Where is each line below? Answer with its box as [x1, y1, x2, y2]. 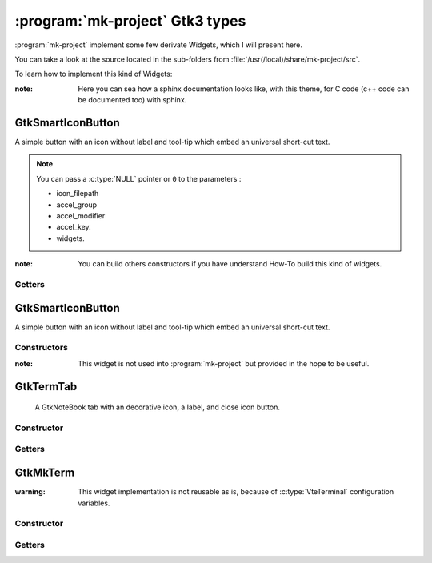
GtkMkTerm [14, 466, 75, 480]
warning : [14, 487, 46, 497]
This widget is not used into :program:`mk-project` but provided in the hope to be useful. [78, 358, 370, 368]
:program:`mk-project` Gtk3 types [14, 12, 246, 30]
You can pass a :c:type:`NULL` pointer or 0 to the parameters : [36, 174, 242, 183]
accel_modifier [56, 210, 106, 220]
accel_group [56, 200, 98, 210]
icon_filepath [56, 189, 99, 198]
